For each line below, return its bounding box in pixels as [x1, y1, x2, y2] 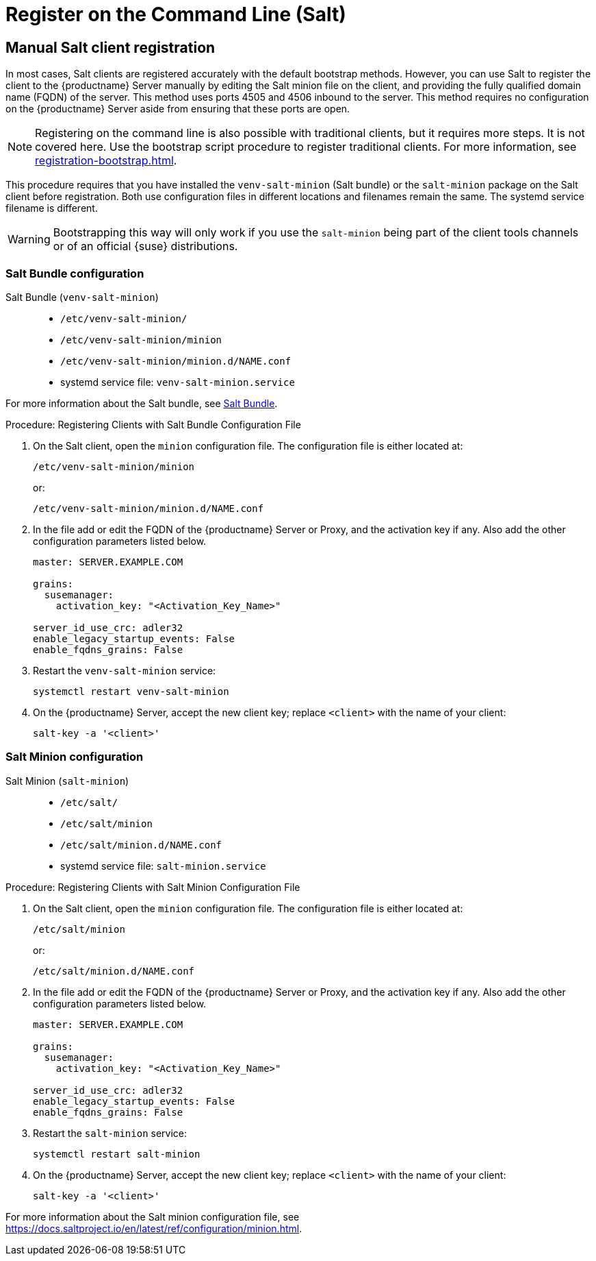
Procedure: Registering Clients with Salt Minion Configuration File [5, 881, 300, 893]
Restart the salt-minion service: [33, 1127, 187, 1139]
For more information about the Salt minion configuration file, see [5, 1210, 300, 1223]
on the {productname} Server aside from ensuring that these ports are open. [5, 103, 350, 115]
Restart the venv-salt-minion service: [33, 664, 216, 676]
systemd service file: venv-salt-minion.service [60, 376, 295, 388]
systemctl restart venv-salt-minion [33, 685, 229, 697]
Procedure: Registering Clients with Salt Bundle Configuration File [5, 418, 301, 430]
